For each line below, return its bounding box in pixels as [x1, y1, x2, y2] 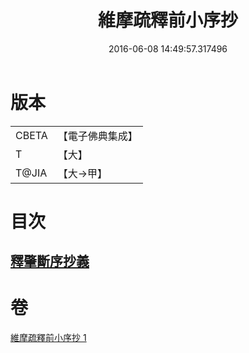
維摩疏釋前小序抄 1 [10, 332, 87, 344]
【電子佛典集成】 [57, 129, 138, 143]
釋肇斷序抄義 [10, 253, 90, 270]
